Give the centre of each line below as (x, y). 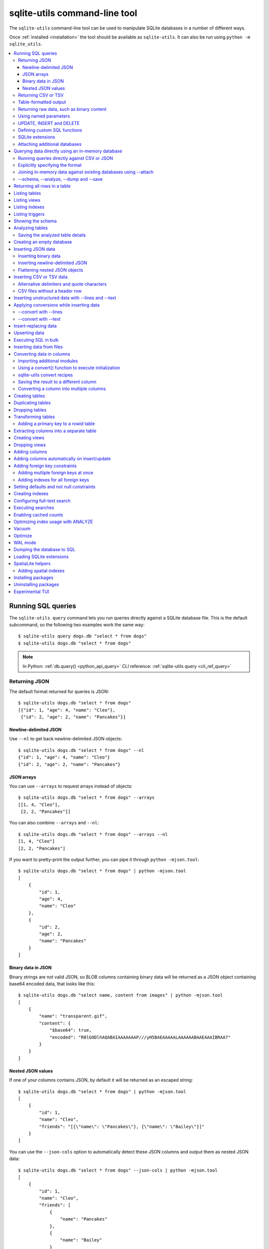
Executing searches (34, 508)
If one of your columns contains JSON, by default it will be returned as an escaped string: (101, 1080)
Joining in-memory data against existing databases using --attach (86, 172)
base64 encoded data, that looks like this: (52, 984)
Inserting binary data (39, 256)
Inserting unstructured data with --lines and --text (65, 298)
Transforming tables (34, 417)
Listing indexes (29, 207)
